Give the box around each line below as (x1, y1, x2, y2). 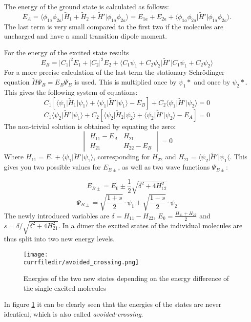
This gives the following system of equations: (4, 87, 138, 97)
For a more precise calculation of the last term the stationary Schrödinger (4, 67, 225, 77)
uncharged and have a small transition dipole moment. (4, 31, 167, 41)
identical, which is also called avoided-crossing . (4, 308, 143, 319)
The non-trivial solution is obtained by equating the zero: (4, 121, 176, 131)
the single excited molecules (23, 282, 106, 293)
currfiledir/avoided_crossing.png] (23, 259, 139, 266)
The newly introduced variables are (4, 210, 109, 220)
